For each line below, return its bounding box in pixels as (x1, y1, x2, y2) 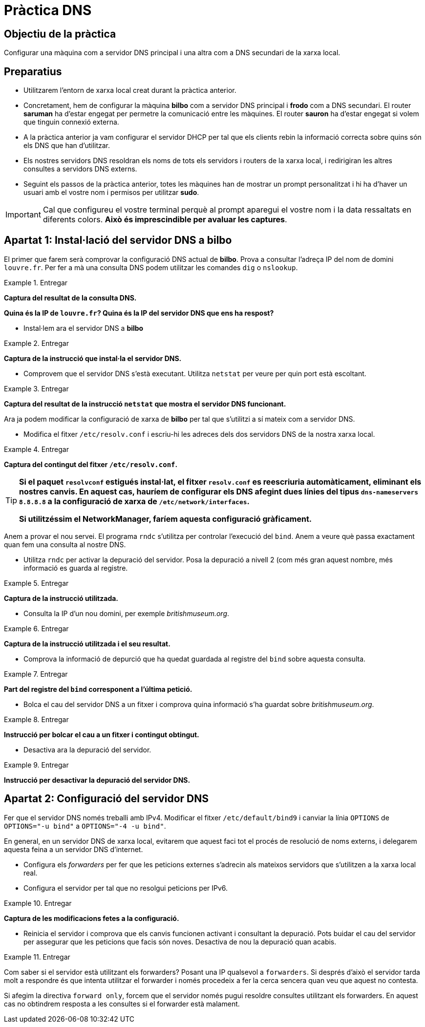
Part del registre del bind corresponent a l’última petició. (4, 685, 192, 693)
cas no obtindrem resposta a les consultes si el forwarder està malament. (4, 999, 240, 1008)
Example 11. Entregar (4, 952, 70, 961)
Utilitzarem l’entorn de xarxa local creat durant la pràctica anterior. (23, 86, 236, 95)
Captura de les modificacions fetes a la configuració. (4, 914, 179, 922)
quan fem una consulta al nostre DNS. (4, 540, 126, 549)
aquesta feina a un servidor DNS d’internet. (4, 845, 143, 854)
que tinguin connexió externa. (23, 118, 119, 127)
